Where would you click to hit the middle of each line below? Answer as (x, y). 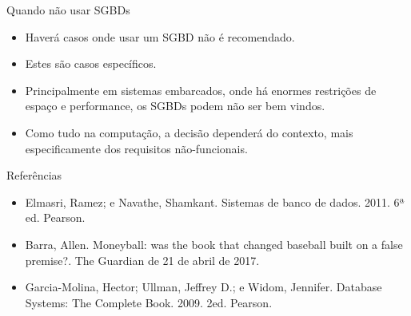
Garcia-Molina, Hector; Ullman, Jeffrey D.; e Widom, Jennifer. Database (204, 287)
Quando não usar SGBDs (68, 10)
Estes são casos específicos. (91, 63)
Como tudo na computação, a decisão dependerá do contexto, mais (189, 132)
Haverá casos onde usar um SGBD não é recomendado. (160, 36)
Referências (34, 175)
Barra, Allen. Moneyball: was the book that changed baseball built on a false (214, 244)
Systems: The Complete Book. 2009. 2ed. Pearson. (149, 302)
